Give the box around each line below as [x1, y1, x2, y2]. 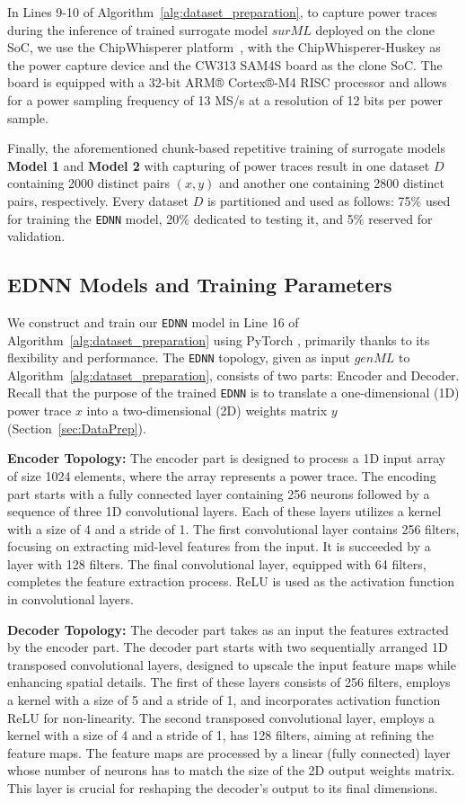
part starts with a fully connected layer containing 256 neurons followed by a [7, 484, 430, 503]
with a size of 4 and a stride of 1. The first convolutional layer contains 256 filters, [7, 519, 460, 538]
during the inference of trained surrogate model [7, 20, 268, 39]
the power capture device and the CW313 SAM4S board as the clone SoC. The [7, 55, 443, 74]
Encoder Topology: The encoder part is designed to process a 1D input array [7, 449, 446, 468]
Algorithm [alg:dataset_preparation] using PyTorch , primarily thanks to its [7, 330, 430, 349]
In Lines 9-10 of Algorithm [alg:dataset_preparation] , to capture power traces [7, 3, 437, 21]
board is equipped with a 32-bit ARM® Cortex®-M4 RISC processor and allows [7, 73, 447, 92]
